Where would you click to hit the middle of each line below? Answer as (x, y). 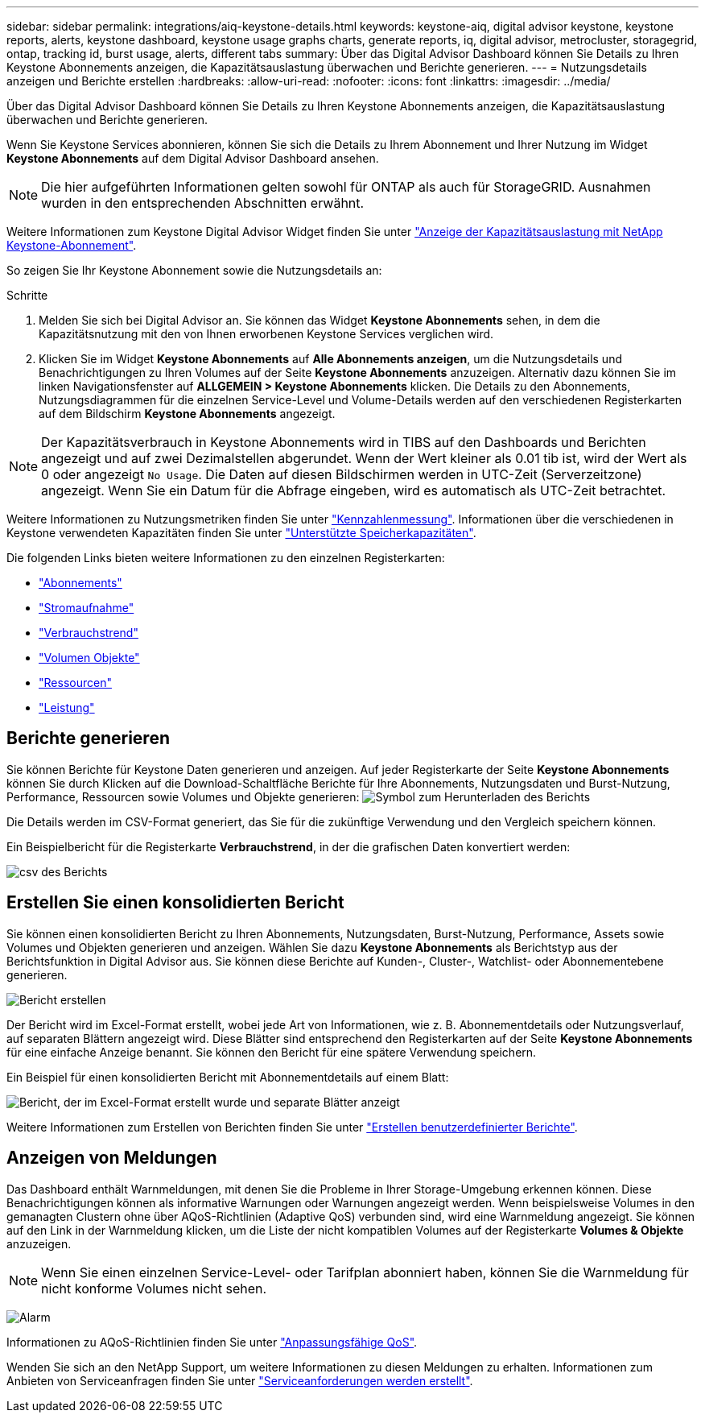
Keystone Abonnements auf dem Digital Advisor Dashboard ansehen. (193, 158)
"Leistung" (67, 707)
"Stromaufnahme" (87, 608)
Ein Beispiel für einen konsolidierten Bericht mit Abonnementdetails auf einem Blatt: (228, 1077)
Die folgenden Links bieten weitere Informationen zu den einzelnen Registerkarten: (226, 558)
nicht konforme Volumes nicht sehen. (154, 1288)
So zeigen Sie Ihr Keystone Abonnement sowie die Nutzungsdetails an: (194, 270)
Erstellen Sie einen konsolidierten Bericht (175, 903)
